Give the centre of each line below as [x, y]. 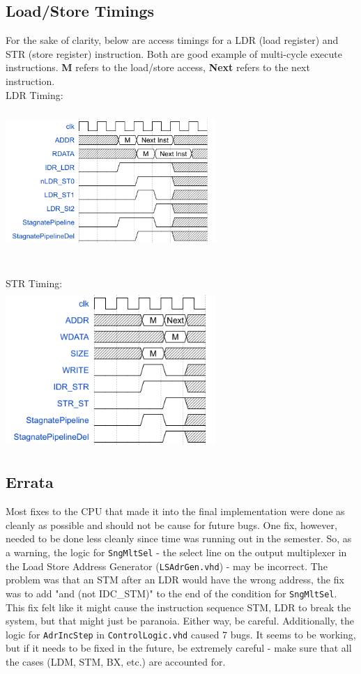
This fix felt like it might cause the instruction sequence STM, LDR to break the [178, 607]
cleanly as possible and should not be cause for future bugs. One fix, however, [171, 524]
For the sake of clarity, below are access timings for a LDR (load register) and [172, 40]
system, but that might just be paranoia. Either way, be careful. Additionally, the [180, 621]
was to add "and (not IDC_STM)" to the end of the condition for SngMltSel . [171, 593]
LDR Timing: [34, 94]
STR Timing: [34, 283]
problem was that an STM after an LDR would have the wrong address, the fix [175, 580]
